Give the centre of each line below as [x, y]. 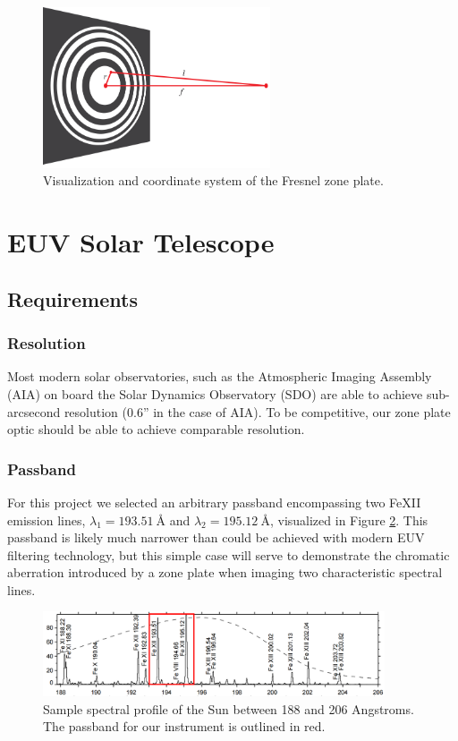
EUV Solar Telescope [141, 242]
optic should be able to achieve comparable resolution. [156, 429]
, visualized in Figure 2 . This [349, 520]
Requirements [72, 298]
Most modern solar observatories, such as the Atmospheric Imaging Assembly [220, 376]
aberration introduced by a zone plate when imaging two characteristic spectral [225, 572]
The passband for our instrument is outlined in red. [184, 726]
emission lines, [47, 520]
